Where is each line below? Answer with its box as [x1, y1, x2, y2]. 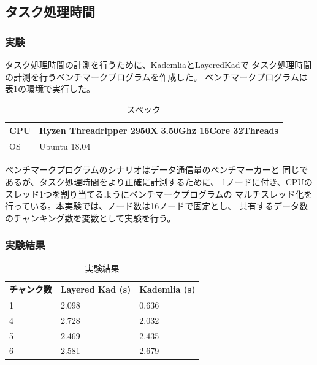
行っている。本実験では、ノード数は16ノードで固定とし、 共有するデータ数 [5, 199, 308, 212]
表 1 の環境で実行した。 [5, 82, 95, 95]
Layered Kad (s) [60, 283, 131, 296]
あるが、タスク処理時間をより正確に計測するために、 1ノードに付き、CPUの [5, 175, 313, 188]
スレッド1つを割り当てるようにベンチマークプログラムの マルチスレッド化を [5, 187, 313, 200]
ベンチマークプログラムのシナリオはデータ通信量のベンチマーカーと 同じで [5, 163, 308, 176]
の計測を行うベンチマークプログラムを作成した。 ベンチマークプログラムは [5, 70, 308, 83]
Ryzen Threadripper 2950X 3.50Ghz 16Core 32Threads [39, 124, 278, 137]
